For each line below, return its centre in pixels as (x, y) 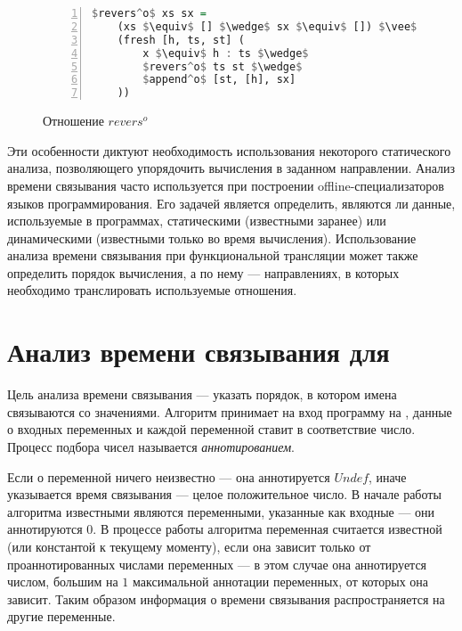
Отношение (73, 121)
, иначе (388, 476)
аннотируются (45, 529)
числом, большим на (63, 582)
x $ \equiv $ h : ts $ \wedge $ (226, 53)
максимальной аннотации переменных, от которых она (281, 582)
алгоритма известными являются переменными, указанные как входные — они (221, 511)
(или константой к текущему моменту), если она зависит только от (189, 546)
